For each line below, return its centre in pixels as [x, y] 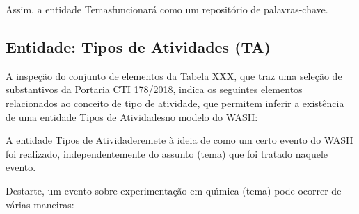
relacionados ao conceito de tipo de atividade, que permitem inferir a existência [175, 102]
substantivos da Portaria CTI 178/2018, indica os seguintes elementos [154, 89]
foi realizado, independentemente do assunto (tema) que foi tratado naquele [167, 153]
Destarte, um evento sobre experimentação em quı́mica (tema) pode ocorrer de [174, 190]
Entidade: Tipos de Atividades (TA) [138, 46]
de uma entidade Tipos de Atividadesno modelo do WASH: [132, 116]
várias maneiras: [40, 204]
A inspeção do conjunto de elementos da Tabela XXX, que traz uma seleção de [174, 75]
